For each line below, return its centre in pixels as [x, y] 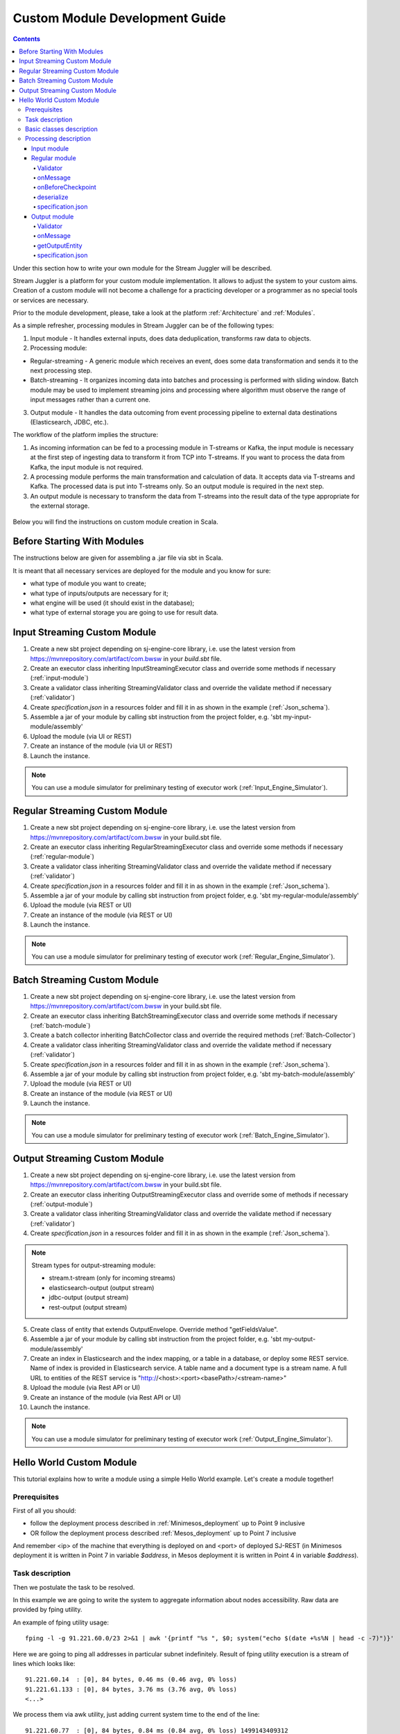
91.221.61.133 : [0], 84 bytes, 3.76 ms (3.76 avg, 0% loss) [131, 1689]
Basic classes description [62, 129]
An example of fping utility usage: [61, 1622]
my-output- [299, 1339]
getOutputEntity [60, 246]
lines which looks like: [44, 1663]
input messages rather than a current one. [90, 400]
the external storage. [60, 506]
